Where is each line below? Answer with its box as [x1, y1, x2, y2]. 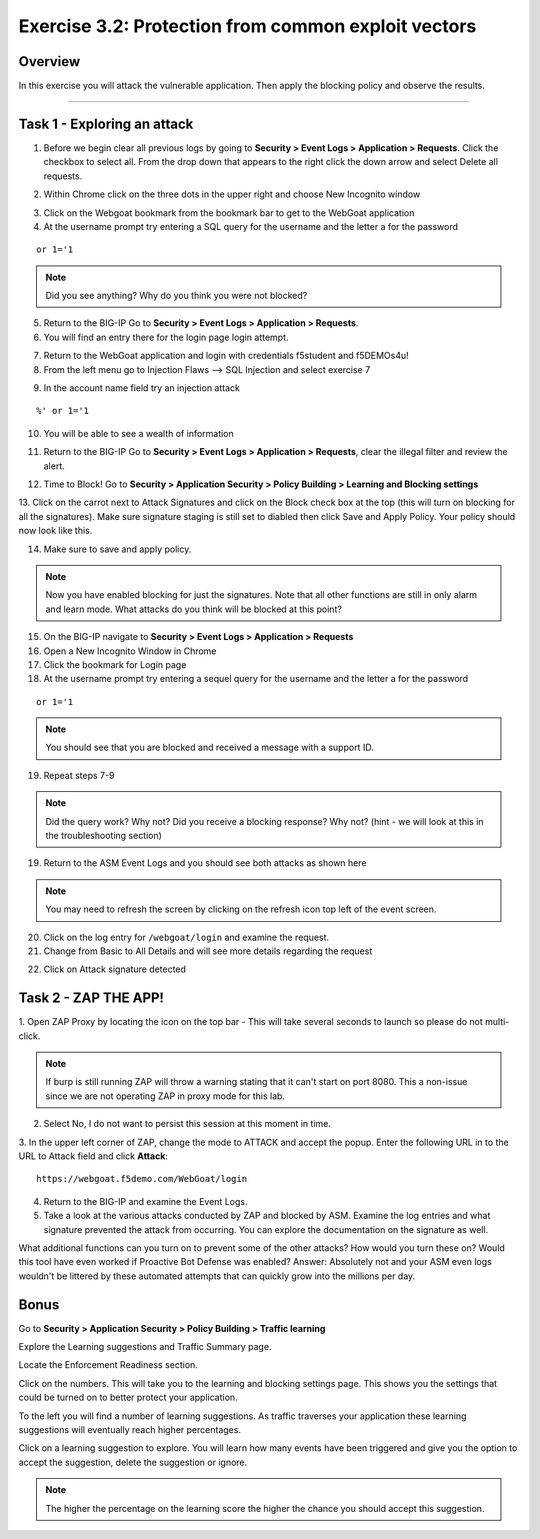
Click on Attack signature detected [43, 963, 187, 975]
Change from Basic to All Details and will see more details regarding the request [43, 945, 373, 957]
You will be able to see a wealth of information [43, 427, 234, 439]
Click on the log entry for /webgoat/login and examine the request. [43, 931, 330, 943]
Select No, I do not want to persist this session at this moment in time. [43, 1118, 332, 1130]
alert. [43, 460, 65, 472]
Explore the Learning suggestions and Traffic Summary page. [18, 1341, 272, 1353]
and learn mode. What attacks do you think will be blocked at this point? [45, 603, 342, 615]
